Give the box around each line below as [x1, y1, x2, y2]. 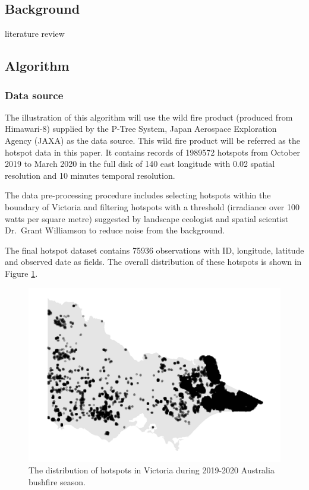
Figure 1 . [5, 267, 38, 279]
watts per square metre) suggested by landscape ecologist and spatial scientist [5, 212, 289, 225]
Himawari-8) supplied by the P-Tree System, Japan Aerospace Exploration [5, 122, 277, 135]
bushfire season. [29, 475, 86, 488]
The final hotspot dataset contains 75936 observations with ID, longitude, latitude [5, 244, 304, 256]
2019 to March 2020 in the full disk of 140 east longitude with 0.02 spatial [5, 157, 275, 170]
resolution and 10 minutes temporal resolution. [5, 169, 175, 181]
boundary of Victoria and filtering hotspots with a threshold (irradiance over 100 [5, 200, 300, 213]
